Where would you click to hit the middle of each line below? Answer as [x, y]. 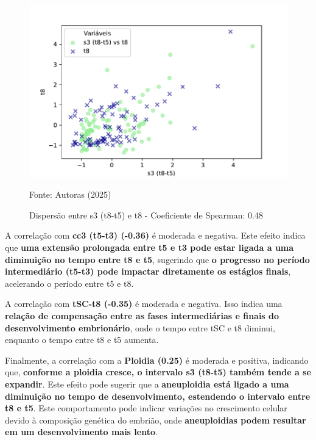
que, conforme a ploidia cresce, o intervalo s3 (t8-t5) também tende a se [158, 372]
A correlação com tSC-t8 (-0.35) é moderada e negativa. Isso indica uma [144, 304]
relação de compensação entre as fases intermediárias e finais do [142, 316]
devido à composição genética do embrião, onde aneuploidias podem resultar [156, 420]
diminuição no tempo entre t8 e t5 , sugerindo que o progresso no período [157, 259]
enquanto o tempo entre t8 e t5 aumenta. [82, 340]
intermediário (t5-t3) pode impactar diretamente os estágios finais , [148, 271]
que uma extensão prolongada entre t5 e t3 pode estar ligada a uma [149, 247]
